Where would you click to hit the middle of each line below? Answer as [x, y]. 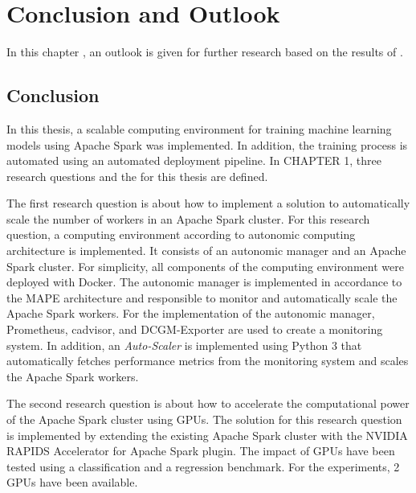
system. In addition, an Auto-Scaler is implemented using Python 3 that [184, 345]
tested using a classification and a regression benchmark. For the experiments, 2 [203, 466]
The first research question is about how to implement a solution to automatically [208, 203]
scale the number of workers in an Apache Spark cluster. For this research [188, 218]
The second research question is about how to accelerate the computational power [208, 403]
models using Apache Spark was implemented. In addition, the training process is [207, 144]
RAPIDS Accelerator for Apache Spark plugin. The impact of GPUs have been [201, 451]
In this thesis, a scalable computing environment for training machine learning [199, 128]
